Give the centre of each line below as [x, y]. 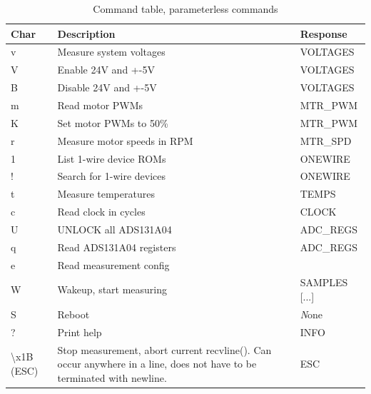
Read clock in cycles [101, 212]
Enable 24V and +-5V [106, 70]
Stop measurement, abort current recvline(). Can [164, 349]
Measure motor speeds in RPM [125, 140]
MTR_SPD [326, 140]
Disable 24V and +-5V [107, 87]
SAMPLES [324, 282]
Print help [80, 332]
